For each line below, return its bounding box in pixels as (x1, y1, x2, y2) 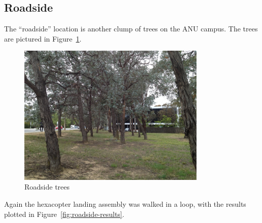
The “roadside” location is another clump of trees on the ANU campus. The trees (4, 23, 258, 34)
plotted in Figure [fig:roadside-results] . (4, 208, 124, 219)
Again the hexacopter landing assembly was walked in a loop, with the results (4, 198, 246, 209)
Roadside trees (24, 181, 70, 192)
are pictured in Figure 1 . (4, 33, 82, 44)
